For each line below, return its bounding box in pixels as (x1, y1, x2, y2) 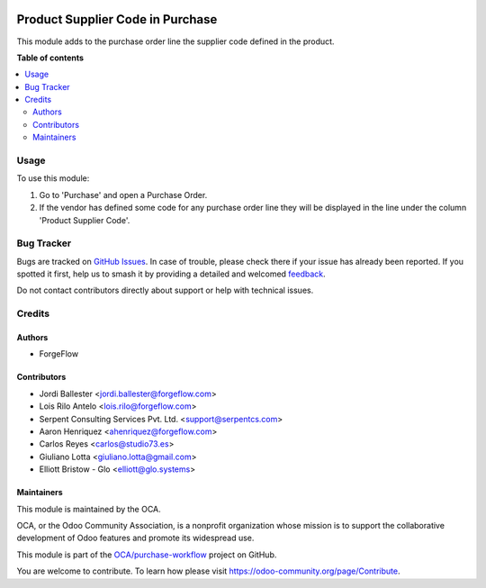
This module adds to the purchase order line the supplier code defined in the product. (16, 36, 335, 47)
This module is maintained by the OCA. (16, 503, 161, 514)
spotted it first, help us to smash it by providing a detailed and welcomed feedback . (16, 268, 326, 279)
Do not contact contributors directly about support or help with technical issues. (16, 285, 314, 296)
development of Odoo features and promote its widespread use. (16, 532, 255, 544)
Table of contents (16, 52, 85, 63)
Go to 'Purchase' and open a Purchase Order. (39, 189, 208, 200)
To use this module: (16, 173, 90, 184)
